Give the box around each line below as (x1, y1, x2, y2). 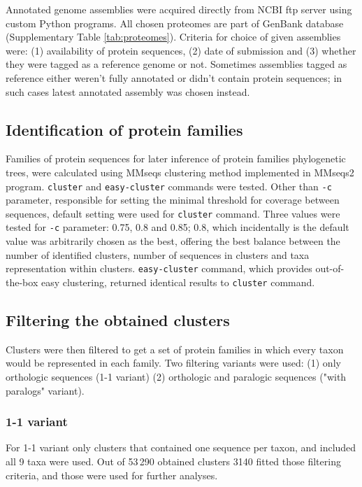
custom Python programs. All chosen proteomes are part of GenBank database (6, 15, 344, 30)
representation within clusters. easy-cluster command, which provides (6, 261, 312, 276)
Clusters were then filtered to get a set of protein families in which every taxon (6, 341, 344, 356)
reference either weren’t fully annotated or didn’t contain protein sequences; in (6, 70, 342, 85)
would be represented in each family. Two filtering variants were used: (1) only (6, 355, 341, 370)
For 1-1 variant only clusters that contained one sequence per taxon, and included (6, 440, 356, 455)
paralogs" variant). (6, 383, 85, 397)
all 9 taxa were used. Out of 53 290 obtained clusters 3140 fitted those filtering (6, 454, 341, 468)
